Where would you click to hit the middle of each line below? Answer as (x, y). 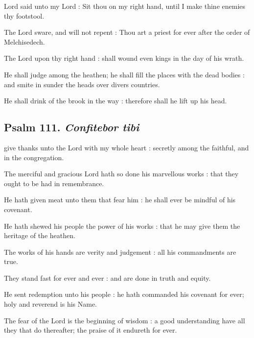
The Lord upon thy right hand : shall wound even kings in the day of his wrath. (124, 58)
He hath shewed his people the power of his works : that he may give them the (122, 226)
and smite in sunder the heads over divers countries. (82, 84)
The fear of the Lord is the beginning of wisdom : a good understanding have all (125, 320)
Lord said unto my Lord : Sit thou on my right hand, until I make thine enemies (125, 6)
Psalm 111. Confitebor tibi (72, 127)
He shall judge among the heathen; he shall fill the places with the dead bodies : (124, 74)
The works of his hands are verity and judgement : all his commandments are (120, 252)
